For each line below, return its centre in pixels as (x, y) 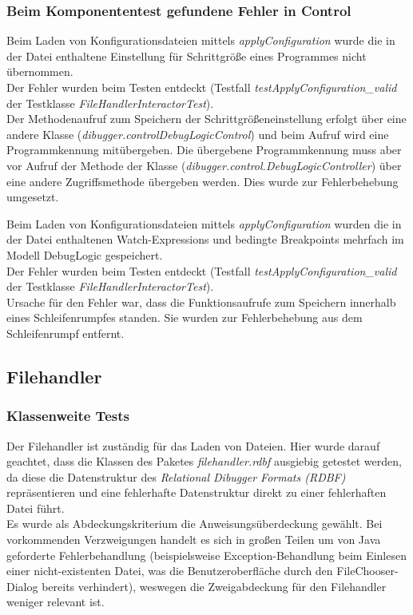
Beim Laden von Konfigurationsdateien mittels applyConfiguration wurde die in (201, 40)
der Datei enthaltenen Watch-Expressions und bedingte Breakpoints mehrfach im (205, 239)
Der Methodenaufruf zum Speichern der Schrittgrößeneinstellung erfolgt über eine (206, 119)
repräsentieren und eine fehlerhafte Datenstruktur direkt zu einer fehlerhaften (197, 492)
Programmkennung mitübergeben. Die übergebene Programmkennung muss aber (204, 150)
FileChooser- (367, 571)
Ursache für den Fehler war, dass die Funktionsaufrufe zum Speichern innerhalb (201, 302)
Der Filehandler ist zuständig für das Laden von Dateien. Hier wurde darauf (193, 445)
